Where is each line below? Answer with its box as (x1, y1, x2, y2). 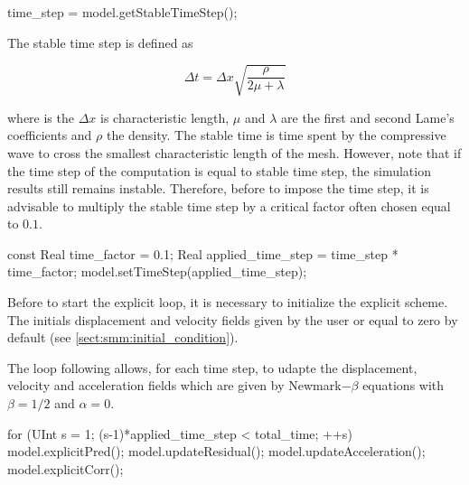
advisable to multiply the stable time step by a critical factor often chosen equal (7, 196, 451, 215)
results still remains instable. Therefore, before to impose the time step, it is (7, 179, 429, 198)
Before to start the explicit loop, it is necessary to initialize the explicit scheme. (7, 293, 448, 312)
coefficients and (7, 126, 92, 145)
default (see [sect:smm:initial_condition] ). (7, 328, 239, 347)
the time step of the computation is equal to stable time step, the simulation (7, 161, 431, 180)
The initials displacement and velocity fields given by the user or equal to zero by (7, 310, 458, 329)
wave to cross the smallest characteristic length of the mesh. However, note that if (7, 143, 462, 162)
